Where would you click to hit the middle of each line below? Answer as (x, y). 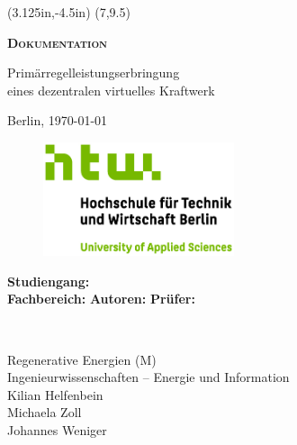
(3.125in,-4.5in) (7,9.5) (69, 12)
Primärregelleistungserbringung (94, 73)
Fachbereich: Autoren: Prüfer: (101, 299)
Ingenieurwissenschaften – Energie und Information (148, 377)
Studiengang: (49, 281)
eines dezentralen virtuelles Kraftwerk (111, 90)
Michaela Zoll (45, 412)
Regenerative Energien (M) (82, 359)
